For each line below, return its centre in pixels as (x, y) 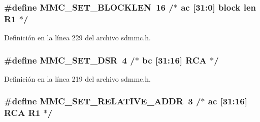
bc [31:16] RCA (174, 60)
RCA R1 (22, 113)
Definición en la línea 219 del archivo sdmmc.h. (77, 78)
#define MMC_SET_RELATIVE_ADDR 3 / (103, 101)
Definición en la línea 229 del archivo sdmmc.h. (77, 38)
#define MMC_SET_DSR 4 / (70, 60)
